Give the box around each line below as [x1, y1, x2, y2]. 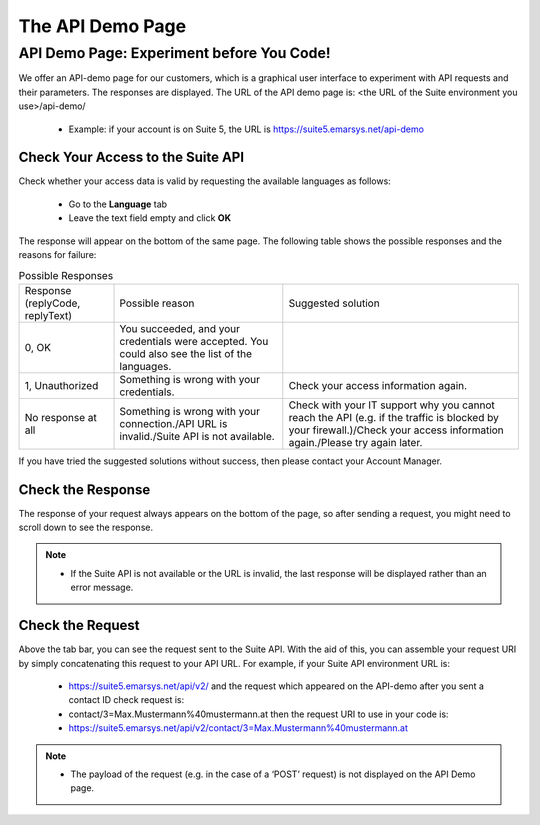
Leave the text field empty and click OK [68, 212, 232, 224]
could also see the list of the [119, 346, 253, 360]
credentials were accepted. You [119, 334, 269, 348]
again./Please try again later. [288, 435, 423, 449]
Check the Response [18, 481, 151, 498]
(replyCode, [24, 296, 81, 310]
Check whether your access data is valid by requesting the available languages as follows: [18, 175, 392, 187]
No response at [24, 410, 97, 424]
